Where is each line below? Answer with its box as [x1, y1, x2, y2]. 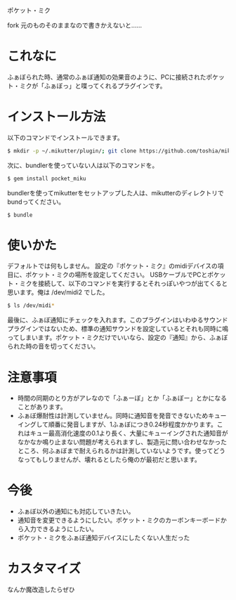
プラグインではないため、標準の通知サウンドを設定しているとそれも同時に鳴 [7, 325, 229, 333]
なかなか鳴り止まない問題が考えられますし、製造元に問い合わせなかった [17, 438, 227, 446]
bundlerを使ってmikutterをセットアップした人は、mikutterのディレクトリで [7, 188, 224, 197]
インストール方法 [7, 109, 106, 125]
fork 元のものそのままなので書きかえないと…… [7, 21, 143, 30]
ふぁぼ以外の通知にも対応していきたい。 [17, 507, 135, 516]
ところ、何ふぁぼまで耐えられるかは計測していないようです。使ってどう [17, 447, 226, 455]
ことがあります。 [17, 403, 67, 411]
